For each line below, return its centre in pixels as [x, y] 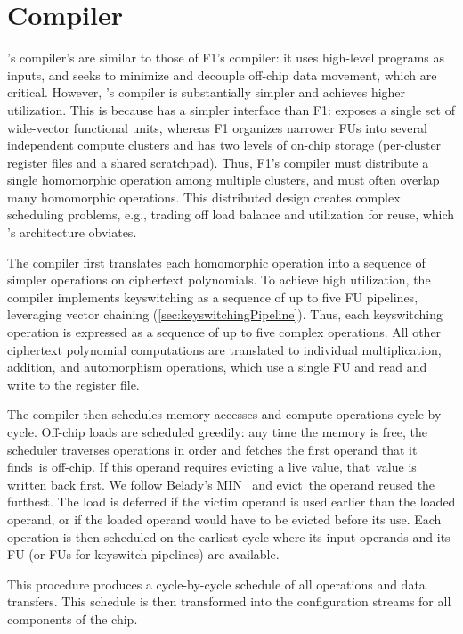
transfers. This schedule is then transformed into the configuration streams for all [229, 601]
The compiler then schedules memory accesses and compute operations [200, 414]
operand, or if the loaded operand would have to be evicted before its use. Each [224, 519]
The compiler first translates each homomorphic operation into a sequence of [216, 262]
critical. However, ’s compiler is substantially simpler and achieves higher [207, 92]
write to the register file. [73, 384]
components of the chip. [73, 618]
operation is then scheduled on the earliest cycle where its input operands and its [229, 536]
